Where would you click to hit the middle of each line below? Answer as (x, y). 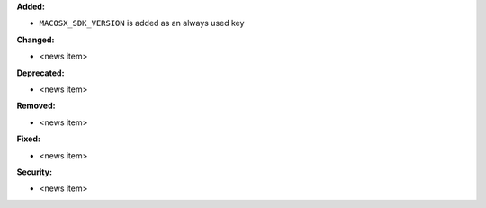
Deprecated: (40, 73)
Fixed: (28, 139)
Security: (35, 172)
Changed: (36, 40)
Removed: (36, 106)
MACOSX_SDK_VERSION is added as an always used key (142, 23)
